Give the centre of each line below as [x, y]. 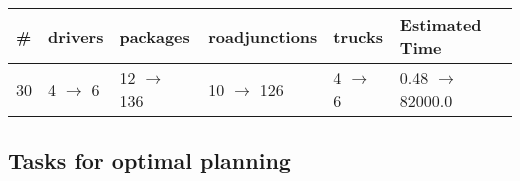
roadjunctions [263, 36]
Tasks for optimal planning [149, 160]
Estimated [440, 24]
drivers [76, 36]
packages [154, 36]
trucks [358, 36]
